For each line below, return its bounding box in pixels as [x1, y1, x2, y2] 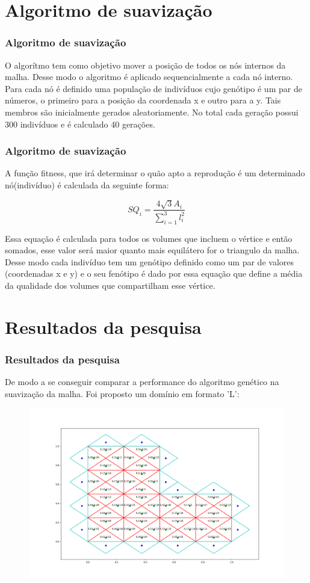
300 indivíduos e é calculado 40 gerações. [5, 117, 155, 130]
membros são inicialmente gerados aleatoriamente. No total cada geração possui [5, 105, 299, 118]
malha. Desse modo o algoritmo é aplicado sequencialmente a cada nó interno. [5, 70, 293, 83]
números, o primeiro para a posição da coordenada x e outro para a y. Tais [5, 94, 281, 106]
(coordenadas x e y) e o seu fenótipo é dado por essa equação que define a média [5, 267, 303, 280]
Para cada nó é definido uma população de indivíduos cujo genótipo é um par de [5, 82, 302, 94]
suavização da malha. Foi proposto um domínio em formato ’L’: [5, 387, 240, 399]
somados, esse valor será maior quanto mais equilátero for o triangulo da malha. [5, 244, 300, 256]
